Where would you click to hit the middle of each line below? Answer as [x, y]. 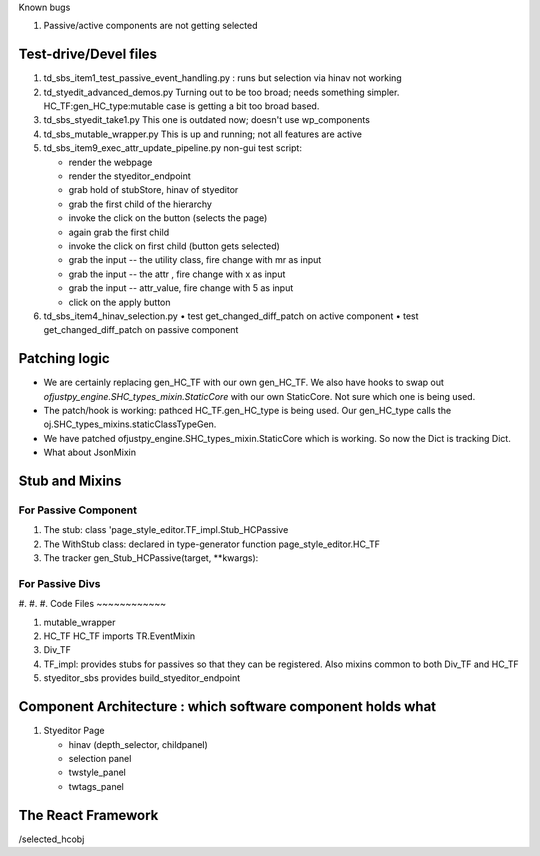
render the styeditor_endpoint [130, 176]
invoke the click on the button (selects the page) [168, 218]
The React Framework [88, 815]
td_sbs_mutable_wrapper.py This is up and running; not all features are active [202, 134]
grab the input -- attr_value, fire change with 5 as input [181, 288]
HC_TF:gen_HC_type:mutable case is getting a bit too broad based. [181, 106]
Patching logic [64, 358]
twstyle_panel [97, 772]
